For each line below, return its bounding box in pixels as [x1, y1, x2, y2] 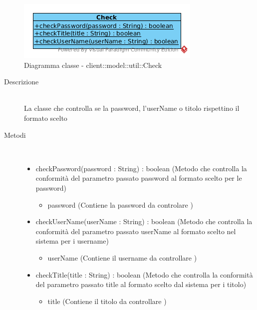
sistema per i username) [35, 236, 109, 246]
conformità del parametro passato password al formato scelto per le [35, 173, 242, 183]
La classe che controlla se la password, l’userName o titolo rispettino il [24, 103, 240, 113]
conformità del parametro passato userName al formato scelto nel [35, 226, 236, 236]
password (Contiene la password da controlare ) [47, 199, 193, 210]
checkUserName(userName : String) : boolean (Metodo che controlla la [35, 216, 253, 227]
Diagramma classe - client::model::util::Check [24, 59, 162, 70]
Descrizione [4, 76, 39, 87]
